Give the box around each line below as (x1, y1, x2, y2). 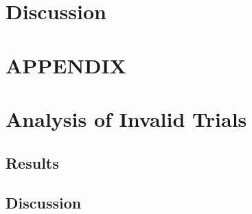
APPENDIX (5, 51, 126, 79)
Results (5, 152, 59, 173)
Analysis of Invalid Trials (5, 104, 247, 132)
